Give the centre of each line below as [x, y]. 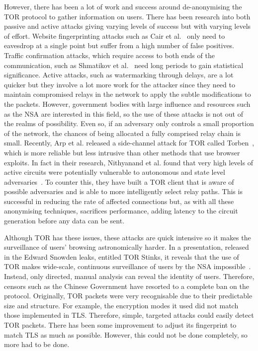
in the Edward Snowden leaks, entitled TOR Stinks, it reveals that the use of [122, 256]
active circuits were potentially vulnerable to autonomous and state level [115, 172]
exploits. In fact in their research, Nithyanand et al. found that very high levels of [129, 162]
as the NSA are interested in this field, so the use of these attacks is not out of [124, 113]
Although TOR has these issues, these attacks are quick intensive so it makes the [128, 237]
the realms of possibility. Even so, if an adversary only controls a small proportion [129, 123]
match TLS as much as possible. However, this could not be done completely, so [126, 334]
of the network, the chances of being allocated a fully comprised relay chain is [122, 133]
